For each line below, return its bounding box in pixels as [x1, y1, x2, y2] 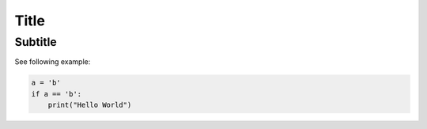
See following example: [14, 57, 91, 66]
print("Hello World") [47, 101, 132, 110]
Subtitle [14, 35, 57, 49]
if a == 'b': [31, 89, 82, 98]
